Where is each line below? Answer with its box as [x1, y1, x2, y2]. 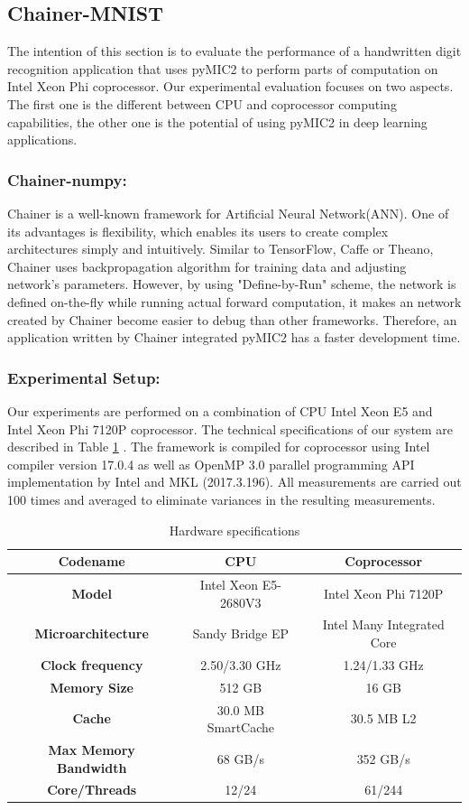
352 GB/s [356, 749, 410, 768]
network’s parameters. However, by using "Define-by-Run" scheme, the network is [7, 275, 456, 293]
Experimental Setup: [7, 366, 161, 388]
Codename [58, 552, 125, 571]
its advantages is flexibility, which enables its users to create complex [7, 221, 389, 240]
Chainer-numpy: [7, 168, 127, 191]
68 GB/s [216, 749, 264, 768]
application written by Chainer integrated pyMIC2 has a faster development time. [7, 328, 461, 347]
